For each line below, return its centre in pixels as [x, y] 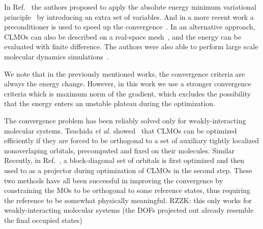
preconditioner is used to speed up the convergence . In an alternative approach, [130, 27]
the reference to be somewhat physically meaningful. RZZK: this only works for [128, 200]
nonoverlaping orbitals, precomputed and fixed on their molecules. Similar [120, 150]
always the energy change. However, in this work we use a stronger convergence [128, 84]
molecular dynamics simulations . [56, 56]
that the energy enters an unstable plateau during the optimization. [110, 103]
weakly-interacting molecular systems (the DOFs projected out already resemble [129, 210]
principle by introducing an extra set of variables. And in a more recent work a [129, 17]
